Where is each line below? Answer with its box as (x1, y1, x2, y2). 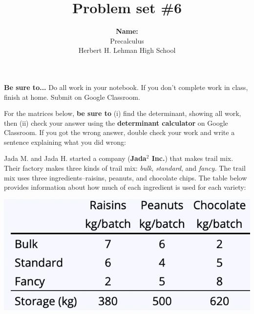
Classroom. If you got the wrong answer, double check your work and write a (4, 127, 235, 137)
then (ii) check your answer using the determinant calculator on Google (4, 117, 228, 128)
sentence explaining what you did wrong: (4, 136, 126, 147)
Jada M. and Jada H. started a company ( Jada (4, 153, 147, 163)
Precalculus (110, 35, 144, 45)
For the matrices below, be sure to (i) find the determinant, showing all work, (4, 108, 241, 118)
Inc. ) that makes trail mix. (151, 153, 233, 163)
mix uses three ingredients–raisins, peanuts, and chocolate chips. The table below (4, 172, 247, 182)
